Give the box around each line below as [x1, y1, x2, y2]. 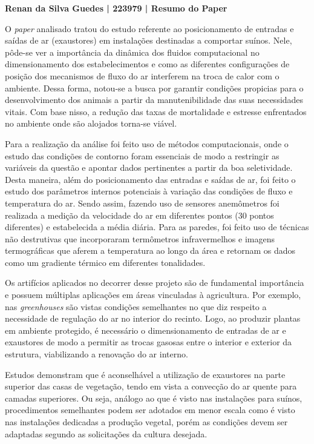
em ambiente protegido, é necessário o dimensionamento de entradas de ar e [5, 323, 286, 336]
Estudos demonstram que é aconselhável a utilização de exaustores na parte [5, 368, 286, 380]
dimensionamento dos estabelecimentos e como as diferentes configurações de [5, 58, 290, 70]
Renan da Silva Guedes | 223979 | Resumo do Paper [5, 2, 227, 14]
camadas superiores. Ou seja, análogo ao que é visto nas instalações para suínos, [5, 391, 303, 404]
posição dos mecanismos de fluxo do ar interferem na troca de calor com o [5, 69, 280, 82]
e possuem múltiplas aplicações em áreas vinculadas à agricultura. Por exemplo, [5, 288, 301, 301]
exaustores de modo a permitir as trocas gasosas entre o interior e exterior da [5, 336, 292, 348]
